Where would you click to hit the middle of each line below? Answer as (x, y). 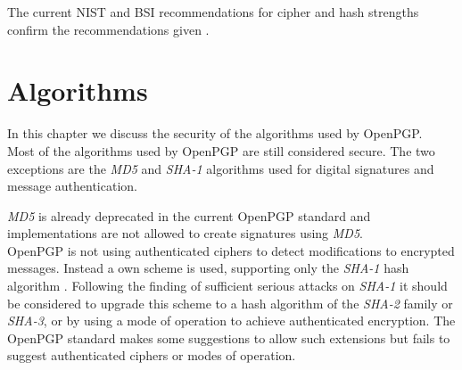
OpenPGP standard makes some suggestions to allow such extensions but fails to (229, 337)
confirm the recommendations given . (108, 29)
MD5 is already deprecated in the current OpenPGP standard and (189, 215)
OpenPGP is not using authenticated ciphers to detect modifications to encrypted (231, 250)
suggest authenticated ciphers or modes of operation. (152, 355)
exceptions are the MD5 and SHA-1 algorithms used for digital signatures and (221, 168)
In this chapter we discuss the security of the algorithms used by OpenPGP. (215, 133)
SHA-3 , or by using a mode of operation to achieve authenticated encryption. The (231, 321)
